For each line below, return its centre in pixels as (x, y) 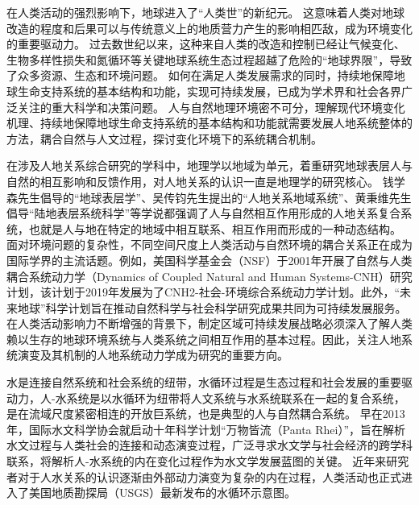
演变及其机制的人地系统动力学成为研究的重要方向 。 (153, 355)
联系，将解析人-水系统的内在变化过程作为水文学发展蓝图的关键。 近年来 (197, 461)
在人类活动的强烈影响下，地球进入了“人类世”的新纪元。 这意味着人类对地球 (205, 12)
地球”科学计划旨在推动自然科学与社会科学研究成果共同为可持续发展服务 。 (212, 307)
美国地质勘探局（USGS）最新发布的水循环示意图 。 (162, 493)
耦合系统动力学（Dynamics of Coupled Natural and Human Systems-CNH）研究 (209, 276)
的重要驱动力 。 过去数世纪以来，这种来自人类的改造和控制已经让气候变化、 (206, 44)
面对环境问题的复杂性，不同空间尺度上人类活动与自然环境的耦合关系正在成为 (209, 244)
